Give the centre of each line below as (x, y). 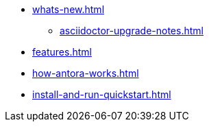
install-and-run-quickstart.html (102, 94)
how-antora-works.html (86, 73)
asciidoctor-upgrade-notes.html (132, 31)
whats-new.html (69, 9)
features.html (62, 52)
